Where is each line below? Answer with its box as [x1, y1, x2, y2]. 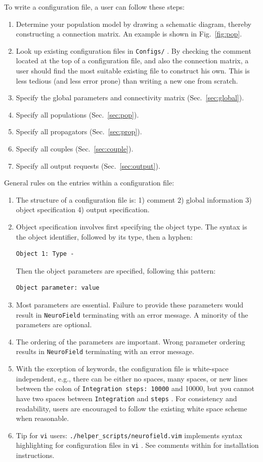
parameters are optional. [16, 319, 92, 330]
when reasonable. [16, 413, 69, 423]
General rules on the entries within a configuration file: [4, 177, 174, 188]
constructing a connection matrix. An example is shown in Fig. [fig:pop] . [16, 28, 242, 39]
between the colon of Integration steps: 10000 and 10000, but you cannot [16, 383, 255, 394]
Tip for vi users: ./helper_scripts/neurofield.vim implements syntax [16, 430, 242, 440]
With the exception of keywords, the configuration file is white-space [16, 363, 229, 374]
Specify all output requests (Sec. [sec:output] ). [16, 160, 160, 171]
